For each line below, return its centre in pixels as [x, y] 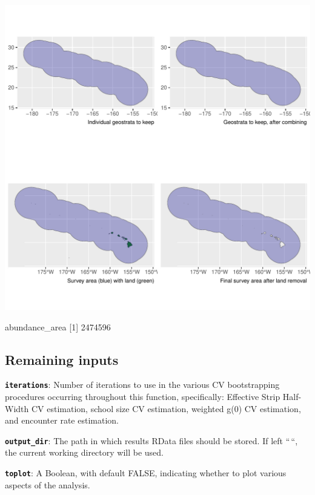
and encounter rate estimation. [62, 420]
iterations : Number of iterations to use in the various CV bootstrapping [142, 385]
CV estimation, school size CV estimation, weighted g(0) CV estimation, [166, 408]
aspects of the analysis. [48, 484]
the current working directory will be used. [85, 452]
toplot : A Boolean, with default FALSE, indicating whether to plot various [146, 473]
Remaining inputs [62, 359]
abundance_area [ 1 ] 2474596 [58, 326]
